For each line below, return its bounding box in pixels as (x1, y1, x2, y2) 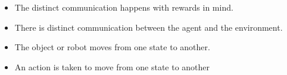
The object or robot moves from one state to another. (14, 41, 210, 53)
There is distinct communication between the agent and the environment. (14, 21, 283, 33)
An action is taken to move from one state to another (14, 60, 210, 73)
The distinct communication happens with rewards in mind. (14, 1, 233, 13)
